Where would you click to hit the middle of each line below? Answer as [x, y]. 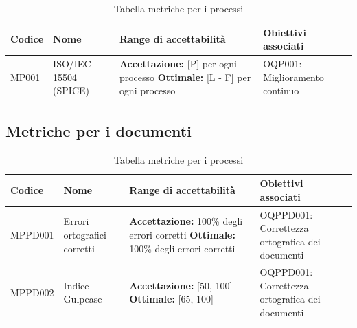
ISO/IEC [72, 64]
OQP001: [283, 64]
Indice [76, 285]
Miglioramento [293, 77]
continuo [281, 90]
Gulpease [83, 299]
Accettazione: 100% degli [186, 221]
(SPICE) [71, 90]
